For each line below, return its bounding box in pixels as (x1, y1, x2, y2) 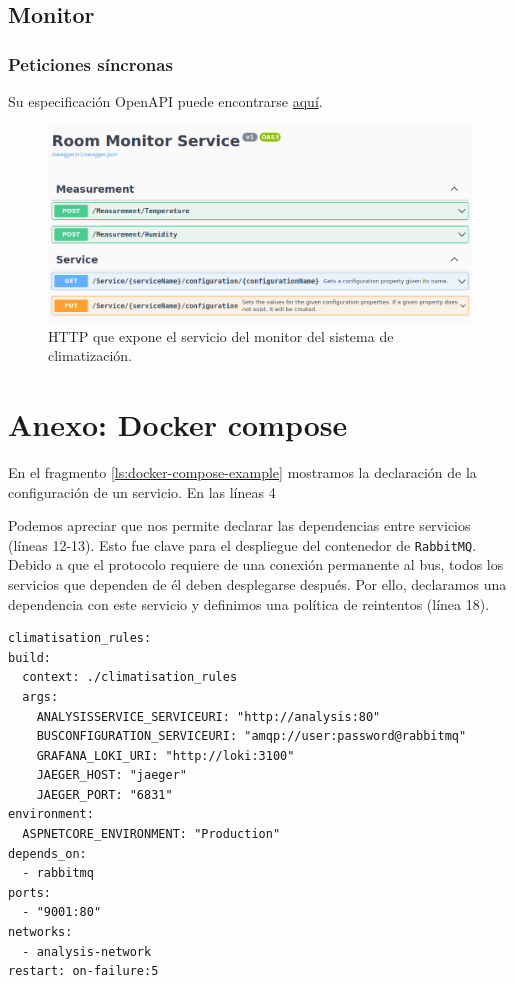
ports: (8, 885, 51, 900)
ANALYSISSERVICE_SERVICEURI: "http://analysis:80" (36, 709, 381, 724)
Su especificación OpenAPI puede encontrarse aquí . (8, 91, 323, 111)
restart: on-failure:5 (8, 964, 159, 979)
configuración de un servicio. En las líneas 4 (8, 481, 276, 502)
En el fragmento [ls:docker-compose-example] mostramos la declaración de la (8, 461, 477, 482)
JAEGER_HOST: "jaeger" (36, 768, 187, 783)
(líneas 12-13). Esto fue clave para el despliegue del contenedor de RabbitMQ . (8, 534, 477, 555)
